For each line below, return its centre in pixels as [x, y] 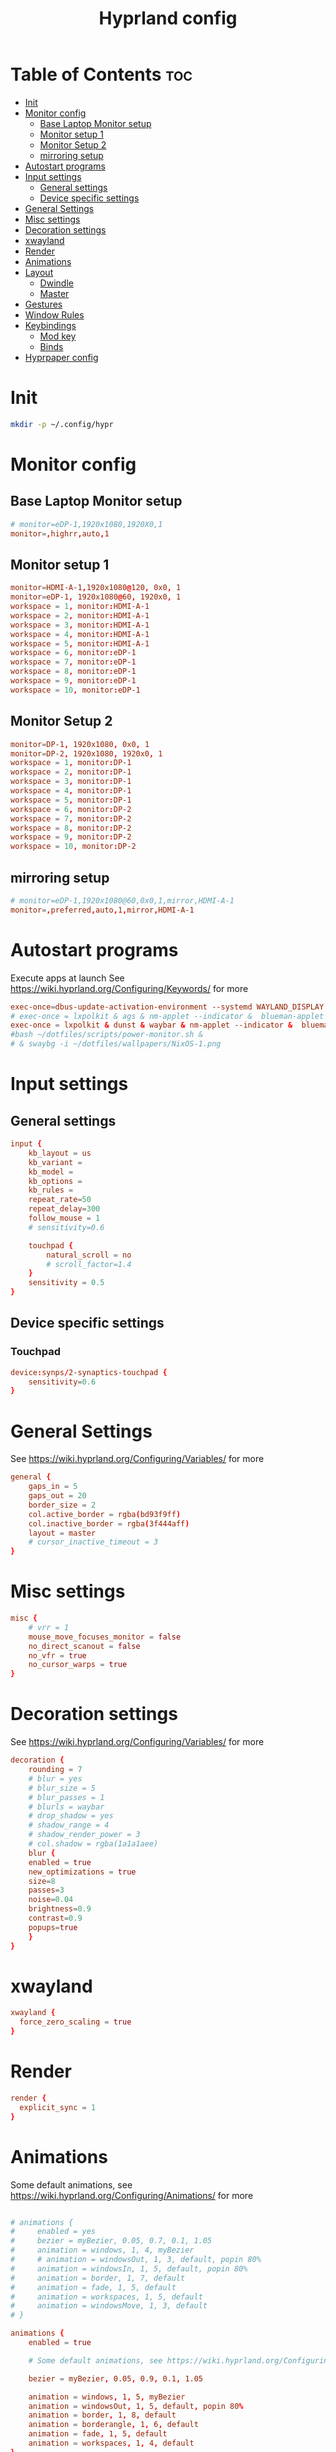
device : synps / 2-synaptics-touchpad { [89, 1372]
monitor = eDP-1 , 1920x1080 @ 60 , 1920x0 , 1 [96, 597]
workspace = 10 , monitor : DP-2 [73, 847]
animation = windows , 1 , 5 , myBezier [107, 2397]
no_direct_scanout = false [84, 1646]
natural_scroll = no [89, 1255]
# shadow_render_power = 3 [84, 1835]
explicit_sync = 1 [58, 2107]
